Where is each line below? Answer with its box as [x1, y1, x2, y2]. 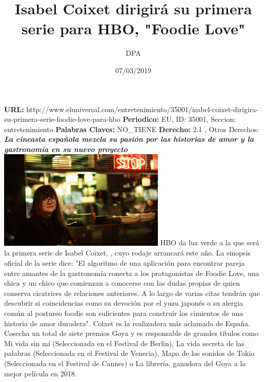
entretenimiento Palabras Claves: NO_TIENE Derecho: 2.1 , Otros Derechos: [4, 123, 259, 134]
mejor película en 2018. [4, 368, 77, 378]
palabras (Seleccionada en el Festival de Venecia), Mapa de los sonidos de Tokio [4, 348, 255, 358]
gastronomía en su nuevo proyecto [4, 143, 128, 154]
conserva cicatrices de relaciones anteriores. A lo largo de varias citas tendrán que [4, 287, 260, 298]
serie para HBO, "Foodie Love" [21, 18, 246, 39]
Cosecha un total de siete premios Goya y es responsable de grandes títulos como [4, 328, 259, 338]
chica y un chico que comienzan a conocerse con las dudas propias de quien [4, 278, 240, 288]
